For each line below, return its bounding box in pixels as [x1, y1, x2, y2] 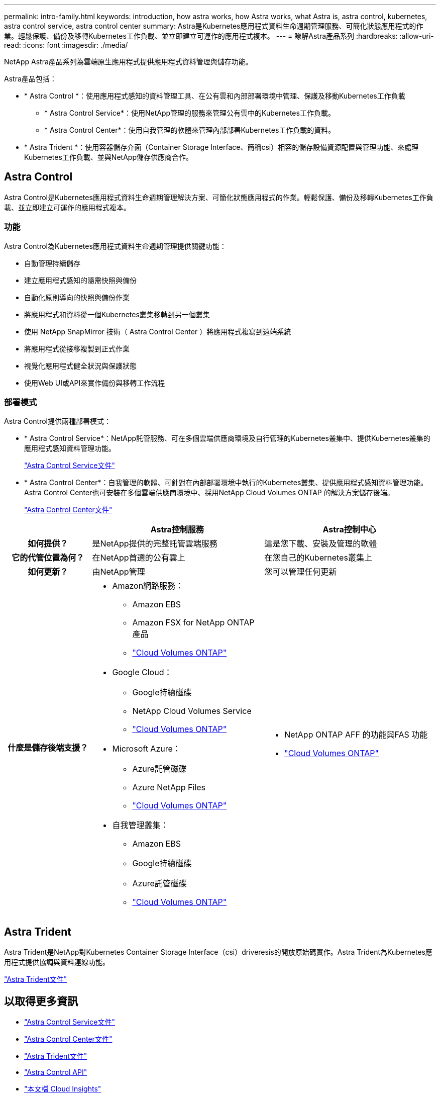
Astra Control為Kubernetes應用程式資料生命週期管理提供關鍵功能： [4, 241, 227, 250]
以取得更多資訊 [4, 994, 78, 1008]
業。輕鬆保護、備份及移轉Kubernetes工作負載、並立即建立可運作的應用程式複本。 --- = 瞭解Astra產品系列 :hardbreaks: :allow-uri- [4, 32, 434, 40]
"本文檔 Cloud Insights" [24, 1084, 101, 1093]
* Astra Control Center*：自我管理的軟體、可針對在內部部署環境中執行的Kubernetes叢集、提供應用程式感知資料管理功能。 [24, 478, 428, 487]
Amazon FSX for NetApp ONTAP [132, 617, 255, 628]
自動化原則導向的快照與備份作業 [24, 293, 130, 302]
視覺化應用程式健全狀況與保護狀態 [24, 361, 137, 370]
